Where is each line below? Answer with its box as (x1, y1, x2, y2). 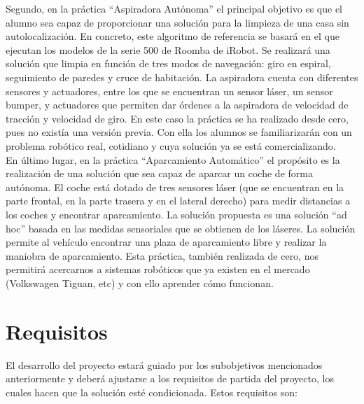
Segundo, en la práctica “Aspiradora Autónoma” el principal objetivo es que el (6, 1, 342, 15)
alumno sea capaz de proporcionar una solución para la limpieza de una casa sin (6, 15, 349, 29)
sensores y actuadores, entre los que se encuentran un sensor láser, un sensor (6, 83, 333, 98)
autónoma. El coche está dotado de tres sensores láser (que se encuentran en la (6, 179, 344, 194)
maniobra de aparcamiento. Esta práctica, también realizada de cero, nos (6, 248, 318, 263)
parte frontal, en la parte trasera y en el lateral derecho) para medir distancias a (6, 193, 351, 208)
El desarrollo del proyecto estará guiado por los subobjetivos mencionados (6, 357, 323, 372)
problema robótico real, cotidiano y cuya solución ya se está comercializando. (6, 138, 336, 153)
